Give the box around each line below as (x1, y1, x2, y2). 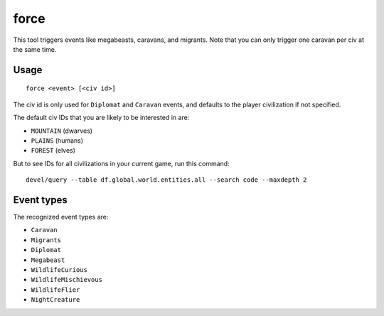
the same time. (13, 45, 57, 53)
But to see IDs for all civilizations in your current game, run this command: (13, 159, 230, 168)
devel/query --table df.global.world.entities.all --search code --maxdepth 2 (26, 176, 307, 184)
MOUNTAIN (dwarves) (31, 126, 92, 135)
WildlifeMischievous (31, 276, 103, 284)
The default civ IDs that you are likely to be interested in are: (13, 114, 190, 122)
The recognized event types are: (13, 212, 109, 221)
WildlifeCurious (31, 266, 88, 273)
